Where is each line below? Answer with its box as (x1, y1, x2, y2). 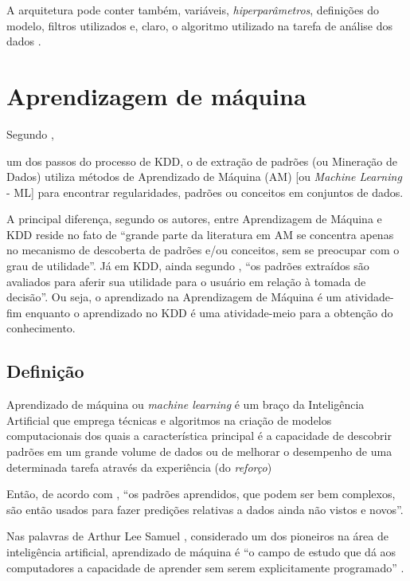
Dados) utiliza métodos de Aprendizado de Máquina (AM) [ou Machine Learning (6, 168, 402, 185)
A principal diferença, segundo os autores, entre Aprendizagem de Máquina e (6, 210, 382, 227)
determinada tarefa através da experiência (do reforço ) (6, 458, 272, 475)
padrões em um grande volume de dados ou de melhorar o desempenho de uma (6, 443, 392, 460)
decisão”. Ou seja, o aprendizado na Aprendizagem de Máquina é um (6, 289, 342, 305)
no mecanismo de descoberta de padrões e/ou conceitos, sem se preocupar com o (6, 241, 400, 258)
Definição (6, 359, 84, 383)
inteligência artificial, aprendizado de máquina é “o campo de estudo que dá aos (6, 543, 396, 559)
